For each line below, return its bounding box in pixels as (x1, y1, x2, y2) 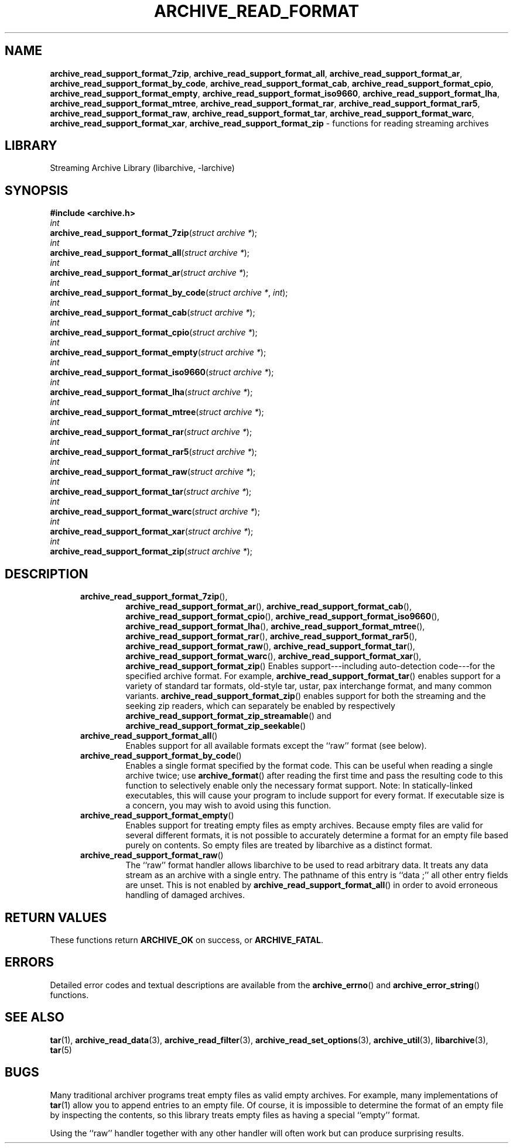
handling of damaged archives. (125, 890, 245, 900)
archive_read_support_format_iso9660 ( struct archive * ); (50, 367, 274, 378)
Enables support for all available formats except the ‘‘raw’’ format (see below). (125, 741, 427, 751)
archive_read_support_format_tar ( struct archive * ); (50, 486, 252, 497)
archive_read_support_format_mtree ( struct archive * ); (50, 407, 264, 417)
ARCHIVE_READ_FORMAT (153, 1, 360, 21)
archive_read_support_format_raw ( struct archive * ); (50, 467, 256, 477)
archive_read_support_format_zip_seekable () (125, 721, 306, 731)
